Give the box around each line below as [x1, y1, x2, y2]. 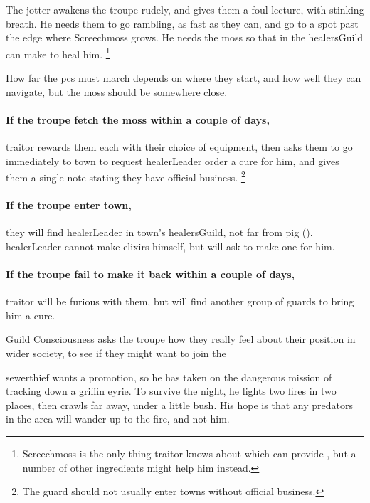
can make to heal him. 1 [6, 44, 110, 61]
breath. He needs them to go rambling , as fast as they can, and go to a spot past [6, 16, 359, 31]
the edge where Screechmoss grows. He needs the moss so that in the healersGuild [6, 30, 364, 45]
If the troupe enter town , [6, 198, 132, 213]
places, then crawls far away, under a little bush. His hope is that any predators [6, 397, 353, 412]
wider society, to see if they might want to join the [6, 346, 226, 361]
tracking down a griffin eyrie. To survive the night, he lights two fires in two [6, 383, 337, 398]
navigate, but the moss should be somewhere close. [6, 84, 228, 99]
